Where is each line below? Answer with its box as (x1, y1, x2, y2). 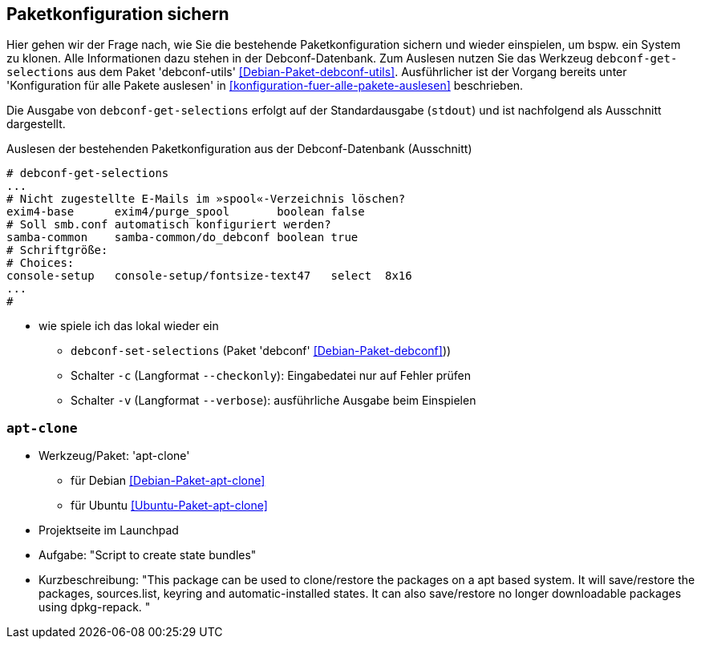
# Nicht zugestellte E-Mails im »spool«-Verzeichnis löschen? (6, 192, 406, 206)
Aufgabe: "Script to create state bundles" (38, 548, 257, 562)
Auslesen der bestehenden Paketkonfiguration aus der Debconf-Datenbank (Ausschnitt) (6, 142, 472, 156)
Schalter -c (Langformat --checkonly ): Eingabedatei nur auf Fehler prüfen (71, 369, 472, 383)
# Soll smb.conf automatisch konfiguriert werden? (6, 218, 331, 232)
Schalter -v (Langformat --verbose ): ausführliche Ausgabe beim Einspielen (71, 393, 476, 408)
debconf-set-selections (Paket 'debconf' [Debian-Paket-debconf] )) (71, 344, 452, 358)
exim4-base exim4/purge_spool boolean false (6, 205, 365, 219)
